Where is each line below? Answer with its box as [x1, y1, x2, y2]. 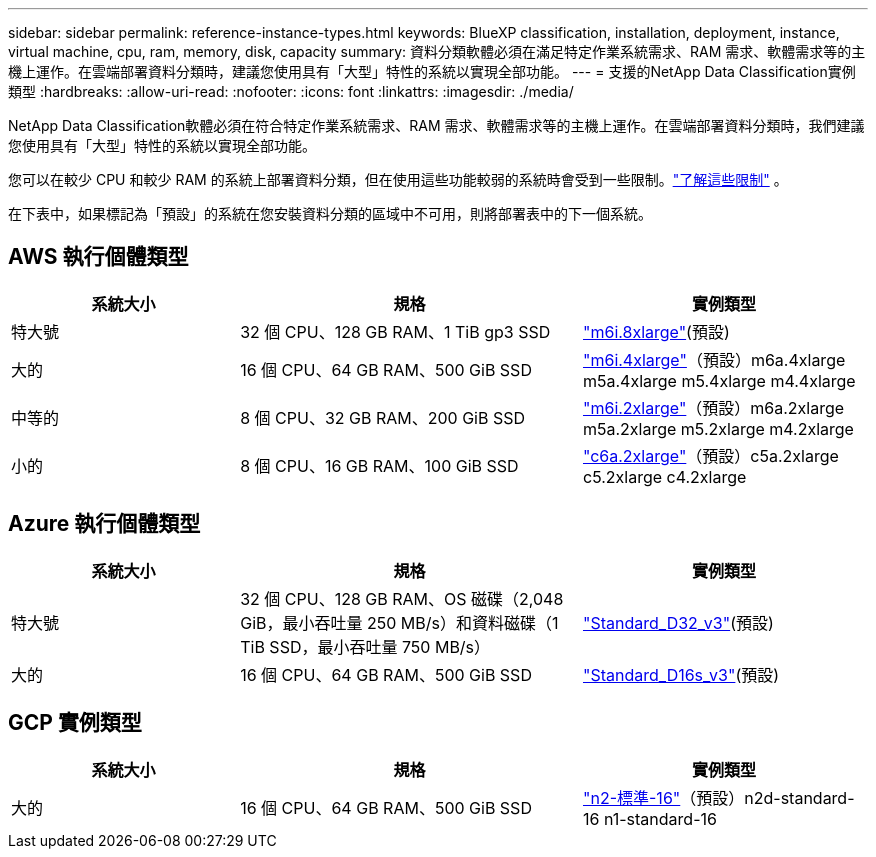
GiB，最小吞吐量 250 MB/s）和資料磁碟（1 [240, 612, 559, 633]
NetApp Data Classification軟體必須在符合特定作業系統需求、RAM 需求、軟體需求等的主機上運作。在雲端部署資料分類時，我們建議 [8, 117, 865, 134]
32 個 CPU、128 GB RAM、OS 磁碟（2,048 [240, 588, 564, 609]
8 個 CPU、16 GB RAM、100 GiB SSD [240, 455, 519, 476]
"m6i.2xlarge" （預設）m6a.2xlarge [582, 397, 845, 418]
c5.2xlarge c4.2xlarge [582, 466, 747, 487]
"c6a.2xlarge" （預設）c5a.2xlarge [582, 445, 839, 466]
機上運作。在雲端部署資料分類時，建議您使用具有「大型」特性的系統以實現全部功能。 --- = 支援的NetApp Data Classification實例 [8, 63, 856, 80]
